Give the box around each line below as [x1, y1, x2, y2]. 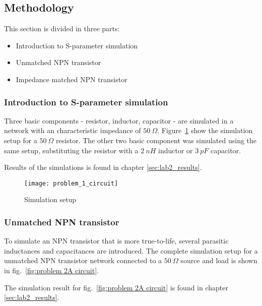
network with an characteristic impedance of [4, 125, 141, 136]
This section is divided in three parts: [4, 23, 120, 34]
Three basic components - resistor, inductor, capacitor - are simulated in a [4, 115, 234, 126]
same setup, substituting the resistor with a [4, 145, 139, 155]
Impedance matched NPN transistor [16, 74, 127, 84]
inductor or [158, 145, 193, 155]
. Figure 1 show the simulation [157, 125, 253, 136]
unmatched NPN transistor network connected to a [4, 255, 162, 266]
